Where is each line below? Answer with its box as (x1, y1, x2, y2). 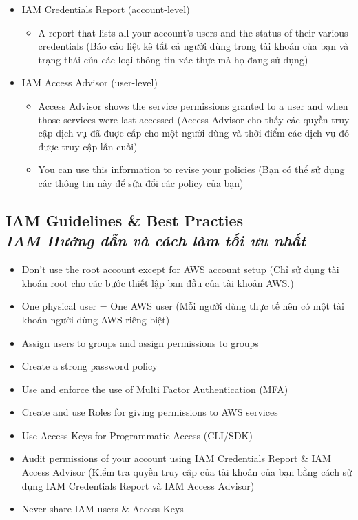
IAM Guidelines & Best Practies (6, 209, 244, 230)
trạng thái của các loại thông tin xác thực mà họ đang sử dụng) (38, 52, 308, 66)
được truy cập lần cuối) (38, 139, 138, 153)
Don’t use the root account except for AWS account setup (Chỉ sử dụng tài (21, 262, 339, 277)
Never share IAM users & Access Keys (21, 501, 184, 516)
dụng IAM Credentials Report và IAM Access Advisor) (21, 478, 255, 492)
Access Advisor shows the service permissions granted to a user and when (38, 98, 348, 112)
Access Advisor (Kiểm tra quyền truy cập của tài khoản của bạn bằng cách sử (21, 465, 352, 479)
